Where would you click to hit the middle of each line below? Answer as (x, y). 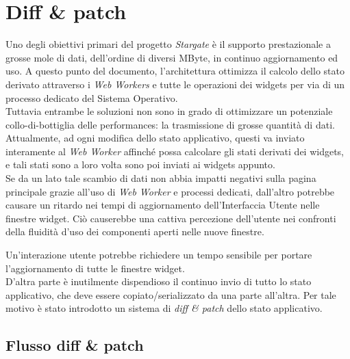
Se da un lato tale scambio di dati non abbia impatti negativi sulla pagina (161, 178)
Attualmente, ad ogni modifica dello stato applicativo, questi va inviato (155, 138)
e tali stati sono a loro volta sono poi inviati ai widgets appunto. (140, 164)
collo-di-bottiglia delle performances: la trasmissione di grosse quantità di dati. (170, 124)
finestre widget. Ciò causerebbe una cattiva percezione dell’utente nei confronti (171, 218)
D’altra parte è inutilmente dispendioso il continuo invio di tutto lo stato (159, 281)
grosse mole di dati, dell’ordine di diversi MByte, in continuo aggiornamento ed (172, 57)
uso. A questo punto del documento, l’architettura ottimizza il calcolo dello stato (175, 71)
